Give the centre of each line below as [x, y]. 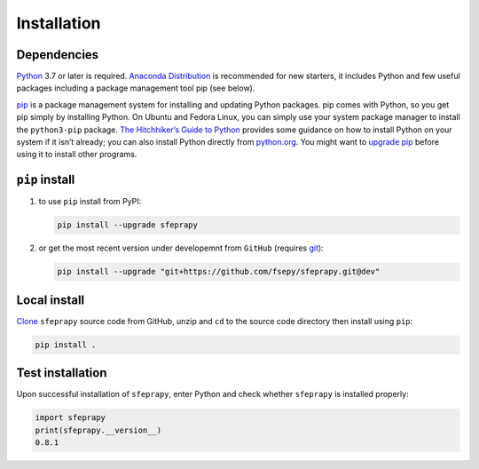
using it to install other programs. [77, 155]
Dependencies [58, 55]
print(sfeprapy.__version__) [98, 430]
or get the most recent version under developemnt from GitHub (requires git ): [181, 248]
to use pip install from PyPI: [90, 202]
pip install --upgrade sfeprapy [128, 225]
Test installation [62, 373]
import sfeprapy [71, 418]
